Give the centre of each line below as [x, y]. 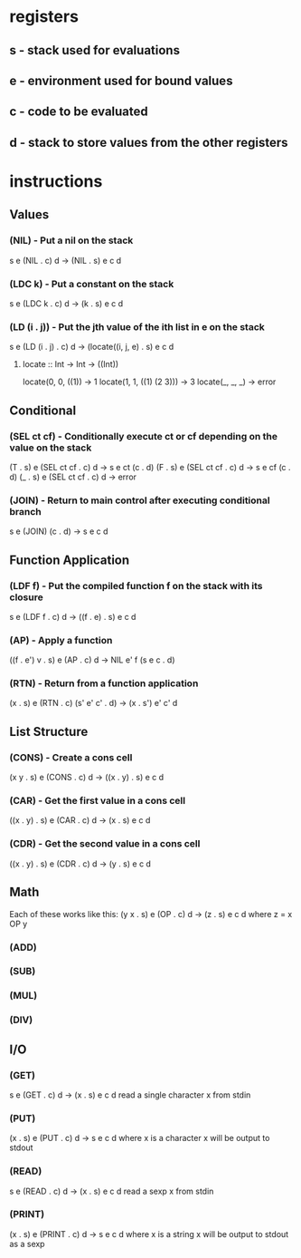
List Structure [49, 731]
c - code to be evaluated [79, 112]
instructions [56, 181]
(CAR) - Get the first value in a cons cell [98, 801]
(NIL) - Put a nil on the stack [71, 240]
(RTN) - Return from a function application [104, 683]
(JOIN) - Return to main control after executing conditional [140, 500]
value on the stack [51, 448]
